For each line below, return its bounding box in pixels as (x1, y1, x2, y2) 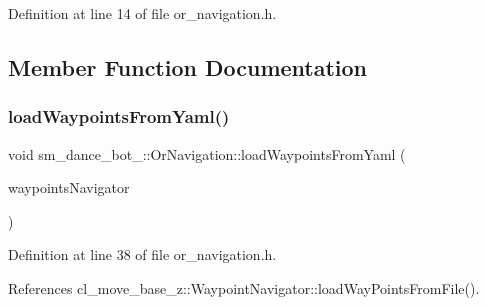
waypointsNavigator (8, 177, 130, 198)
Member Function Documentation (8, 51, 368, 82)
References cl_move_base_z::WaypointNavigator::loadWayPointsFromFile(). (8, 277, 480, 298)
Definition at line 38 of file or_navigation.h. (8, 244, 277, 265)
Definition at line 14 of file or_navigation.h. (8, 3, 277, 23)
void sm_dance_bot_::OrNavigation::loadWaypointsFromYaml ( (8, 143, 406, 164)
